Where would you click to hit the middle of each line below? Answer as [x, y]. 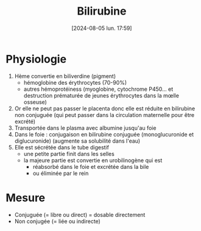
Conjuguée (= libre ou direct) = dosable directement [80, 215]
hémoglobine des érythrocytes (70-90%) [75, 82]
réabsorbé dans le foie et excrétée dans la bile [91, 166]
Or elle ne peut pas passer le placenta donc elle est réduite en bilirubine [105, 108]
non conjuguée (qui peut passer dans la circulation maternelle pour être [104, 115]
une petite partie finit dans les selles [69, 154]
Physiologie [36, 59]
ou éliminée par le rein [61, 173]
